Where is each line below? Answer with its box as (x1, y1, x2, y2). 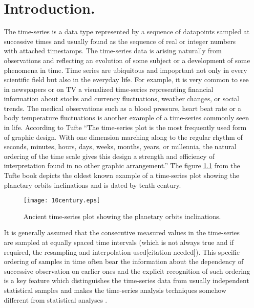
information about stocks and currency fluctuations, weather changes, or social (4, 93, 239, 104)
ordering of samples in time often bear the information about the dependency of (4, 256, 244, 266)
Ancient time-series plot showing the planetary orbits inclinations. (23, 211, 221, 221)
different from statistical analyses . (4, 294, 107, 305)
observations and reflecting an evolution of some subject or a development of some (4, 55, 250, 65)
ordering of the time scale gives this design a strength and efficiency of (4, 151, 214, 161)
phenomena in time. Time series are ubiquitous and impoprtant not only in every (4, 65, 247, 75)
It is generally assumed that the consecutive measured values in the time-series (4, 227, 240, 238)
